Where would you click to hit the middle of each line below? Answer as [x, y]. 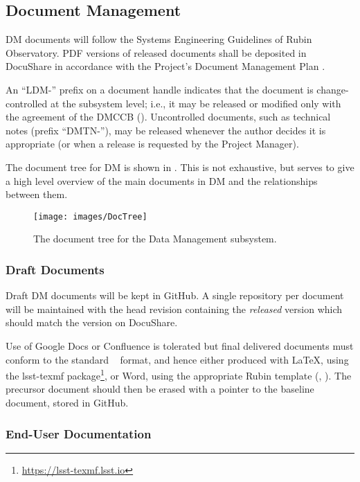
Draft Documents [55, 269]
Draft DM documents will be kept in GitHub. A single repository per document [175, 295]
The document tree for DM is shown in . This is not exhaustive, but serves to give [180, 167]
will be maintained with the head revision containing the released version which [174, 309]
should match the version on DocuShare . [92, 322]
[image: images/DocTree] [90, 216]
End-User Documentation [79, 433]
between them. [37, 194]
